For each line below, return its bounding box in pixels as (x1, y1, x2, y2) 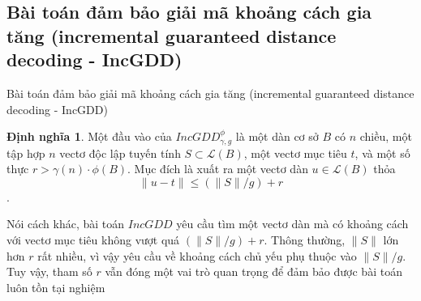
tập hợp (6, 144, 45, 161)
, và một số (354, 144, 410, 161)
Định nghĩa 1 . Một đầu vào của (6, 128, 172, 145)
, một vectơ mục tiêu (243, 144, 347, 161)
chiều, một (359, 128, 412, 145)
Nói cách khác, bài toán (6, 215, 125, 232)
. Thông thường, (264, 231, 346, 248)
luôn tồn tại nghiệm (6, 278, 105, 295)
